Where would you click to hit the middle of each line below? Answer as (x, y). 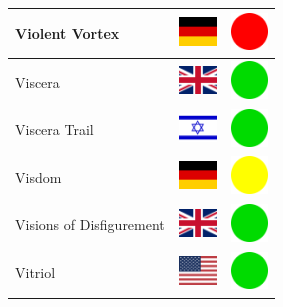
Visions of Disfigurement (90, 224)
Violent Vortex (67, 32)
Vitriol (35, 272)
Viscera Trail (54, 129)
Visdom (38, 176)
